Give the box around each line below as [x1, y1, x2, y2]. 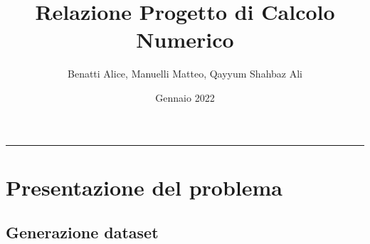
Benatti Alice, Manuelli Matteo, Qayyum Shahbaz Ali [68, 66, 302, 81]
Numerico [136, 25, 234, 54]
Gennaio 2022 [155, 90, 215, 105]
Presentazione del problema [6, 172, 283, 201]
